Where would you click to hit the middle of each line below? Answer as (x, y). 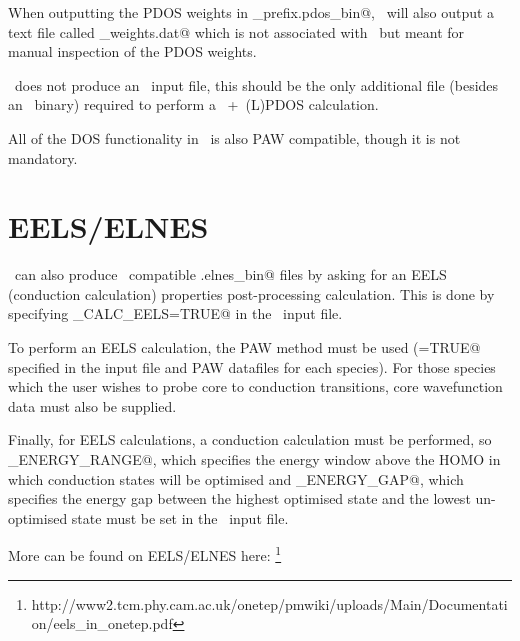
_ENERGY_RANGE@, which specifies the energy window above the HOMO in (254, 459)
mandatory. (43, 157)
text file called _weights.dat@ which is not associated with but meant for (236, 31)
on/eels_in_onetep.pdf (102, 623)
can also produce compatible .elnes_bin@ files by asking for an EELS (230, 274)
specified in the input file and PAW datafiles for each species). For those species (252, 366)
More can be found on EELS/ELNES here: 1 (145, 554)
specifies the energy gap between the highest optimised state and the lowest (239, 498)
